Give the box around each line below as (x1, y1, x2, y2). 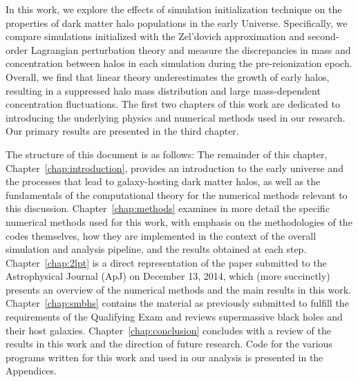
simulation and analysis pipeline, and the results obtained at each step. (6, 242, 307, 256)
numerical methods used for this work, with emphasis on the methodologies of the (6, 214, 352, 229)
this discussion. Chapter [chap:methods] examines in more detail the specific (6, 201, 330, 216)
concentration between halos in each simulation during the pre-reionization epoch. (6, 56, 352, 70)
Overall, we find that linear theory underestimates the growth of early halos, (6, 69, 330, 84)
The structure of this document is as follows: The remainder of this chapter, (6, 146, 328, 161)
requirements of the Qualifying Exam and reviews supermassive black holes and (6, 309, 343, 324)
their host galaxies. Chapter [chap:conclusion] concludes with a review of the (6, 323, 331, 337)
